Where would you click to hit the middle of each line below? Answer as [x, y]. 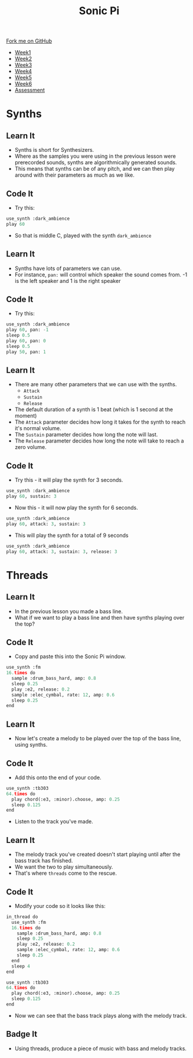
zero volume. [30, 447]
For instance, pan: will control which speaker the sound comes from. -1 [101, 274]
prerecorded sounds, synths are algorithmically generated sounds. [96, 162]
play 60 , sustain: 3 [32, 497]
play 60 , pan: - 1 [27, 330]
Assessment [30, 90]
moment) [26, 416]
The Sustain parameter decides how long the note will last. [86, 435]
